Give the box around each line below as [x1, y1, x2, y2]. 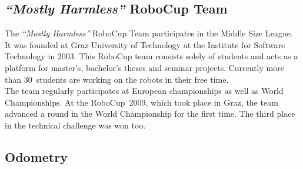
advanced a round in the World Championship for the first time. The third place [5, 107, 295, 120]
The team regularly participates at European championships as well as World [5, 84, 284, 97]
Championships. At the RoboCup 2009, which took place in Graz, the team [5, 96, 278, 108]
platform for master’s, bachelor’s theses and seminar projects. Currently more [5, 61, 284, 73]
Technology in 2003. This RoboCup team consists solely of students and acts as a [5, 50, 298, 62]
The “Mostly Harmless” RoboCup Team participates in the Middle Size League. [5, 27, 293, 39]
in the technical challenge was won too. [5, 119, 146, 131]
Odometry [5, 147, 68, 165]
